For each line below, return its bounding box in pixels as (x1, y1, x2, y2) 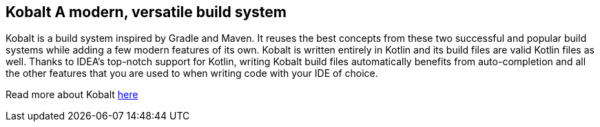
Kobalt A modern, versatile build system (6, 3, 287, 21)
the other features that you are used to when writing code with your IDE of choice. (6, 67, 378, 80)
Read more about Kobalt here (6, 89, 138, 101)
